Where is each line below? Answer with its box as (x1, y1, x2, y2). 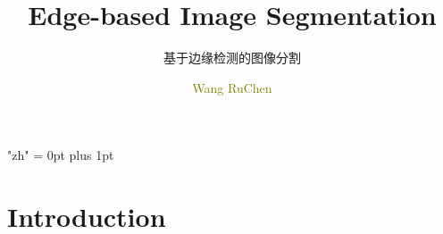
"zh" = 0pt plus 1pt (7, 146, 114, 164)
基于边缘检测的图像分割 (163, 48, 301, 67)
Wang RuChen (192, 78, 272, 96)
